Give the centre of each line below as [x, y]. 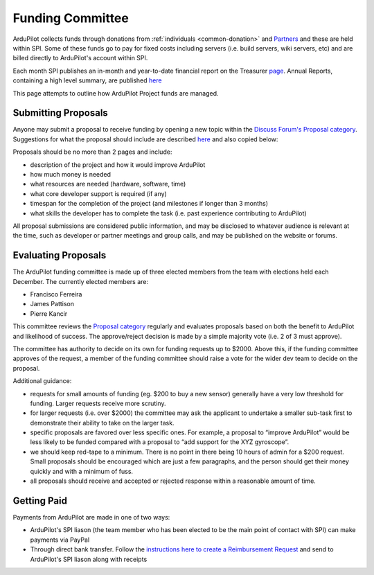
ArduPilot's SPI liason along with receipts [89, 559]
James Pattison [52, 304]
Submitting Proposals [61, 113]
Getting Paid [40, 501]
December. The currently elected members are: [81, 281]
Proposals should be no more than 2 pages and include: [92, 152]
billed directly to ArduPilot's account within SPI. [80, 58]
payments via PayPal [60, 540]
